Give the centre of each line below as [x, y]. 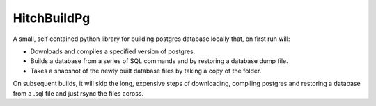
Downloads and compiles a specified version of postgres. [113, 51]
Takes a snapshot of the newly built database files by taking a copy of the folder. [146, 71]
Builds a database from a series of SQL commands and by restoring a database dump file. [159, 61]
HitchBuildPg [52, 18]
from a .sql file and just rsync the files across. [78, 93]
